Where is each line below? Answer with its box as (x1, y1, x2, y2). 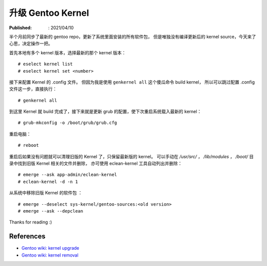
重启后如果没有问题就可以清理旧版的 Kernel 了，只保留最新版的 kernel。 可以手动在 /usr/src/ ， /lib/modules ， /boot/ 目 (9, 153, 254, 159)
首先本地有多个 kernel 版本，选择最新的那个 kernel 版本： (9, 49, 126, 55)
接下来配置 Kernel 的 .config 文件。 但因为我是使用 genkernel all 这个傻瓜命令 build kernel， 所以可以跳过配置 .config (9, 79, 255, 85)
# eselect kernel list (18, 61, 73, 67)
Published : (9, 25, 32, 31)
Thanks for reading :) (9, 219, 52, 225)
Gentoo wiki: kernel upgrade (21, 245, 80, 251)
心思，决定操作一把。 (9, 41, 53, 46)
